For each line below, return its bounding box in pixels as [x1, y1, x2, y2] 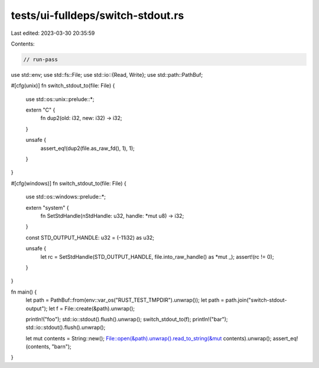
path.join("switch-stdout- [225, 297, 287, 304]
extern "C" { [25, 106, 56, 113]
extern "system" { [25, 204, 69, 211]
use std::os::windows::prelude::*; [25, 193, 106, 200]
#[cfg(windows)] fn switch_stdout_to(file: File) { [11, 180, 126, 187]
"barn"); [51, 343, 71, 350]
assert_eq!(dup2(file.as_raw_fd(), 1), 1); [40, 145, 135, 152]
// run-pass [23, 56, 58, 63]
